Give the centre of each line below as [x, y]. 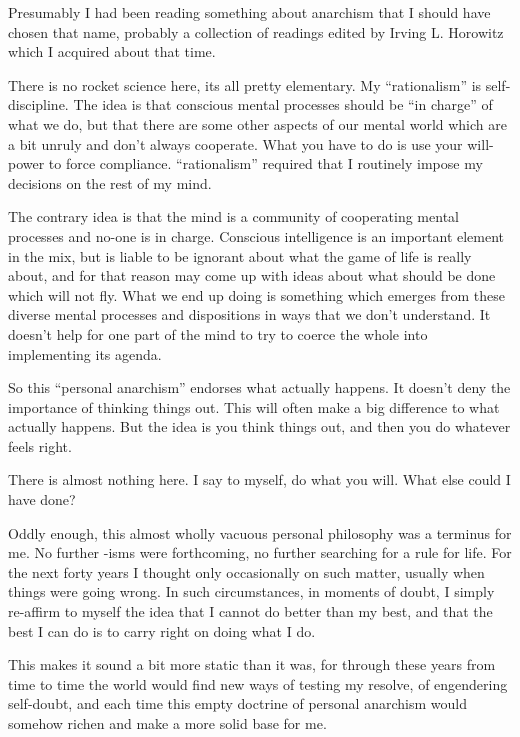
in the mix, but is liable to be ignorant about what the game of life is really [240, 255]
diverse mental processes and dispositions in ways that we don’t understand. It [249, 314]
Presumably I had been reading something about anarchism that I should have [249, 12]
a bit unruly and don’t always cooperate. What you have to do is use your [235, 143]
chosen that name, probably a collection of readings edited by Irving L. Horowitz [256, 31]
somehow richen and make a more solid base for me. [167, 723]
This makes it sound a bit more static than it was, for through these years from [252, 664]
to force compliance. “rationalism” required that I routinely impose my [265, 163]
